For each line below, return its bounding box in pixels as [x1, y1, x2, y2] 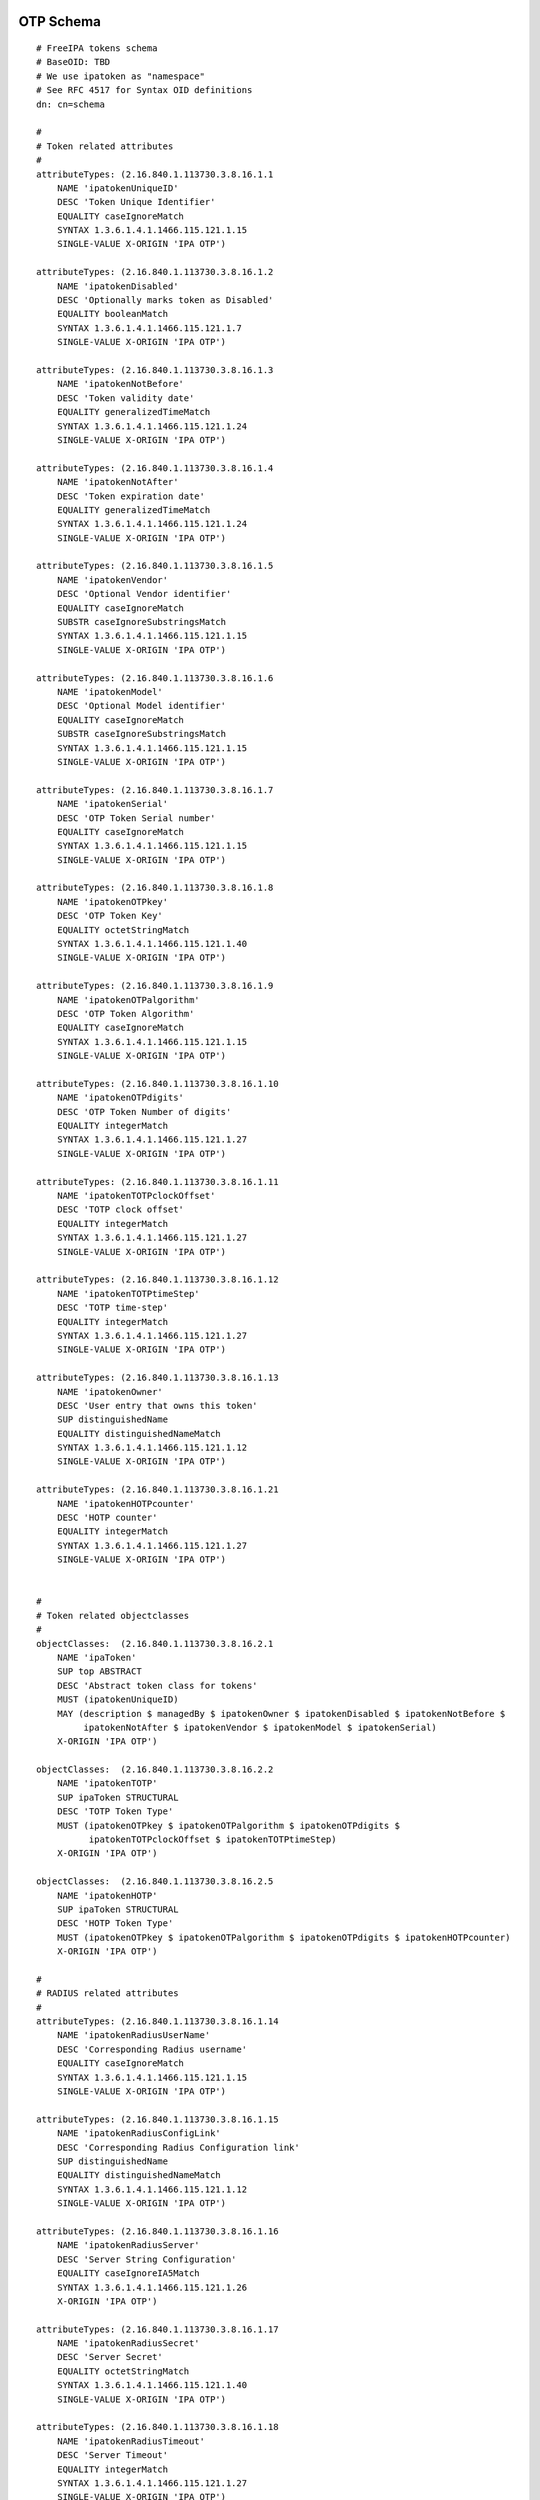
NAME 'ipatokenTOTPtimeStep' [56, 1288, 200, 1299]
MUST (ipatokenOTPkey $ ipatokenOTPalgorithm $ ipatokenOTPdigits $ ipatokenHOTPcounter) [56, 1931, 511, 1943]
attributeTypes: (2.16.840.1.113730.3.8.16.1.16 [36, 2225, 279, 2237]
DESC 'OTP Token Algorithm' [56, 1008, 195, 1019]
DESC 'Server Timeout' [56, 2450, 169, 2461]
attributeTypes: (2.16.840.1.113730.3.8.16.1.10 [36, 1078, 279, 1089]
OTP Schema [18, 13, 102, 30]
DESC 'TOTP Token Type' [56, 1806, 174, 1817]
